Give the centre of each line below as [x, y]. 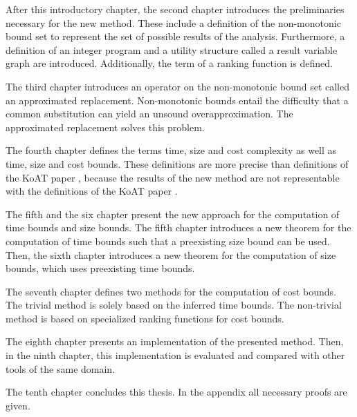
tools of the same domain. [61, 368]
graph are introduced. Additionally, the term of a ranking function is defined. [169, 63]
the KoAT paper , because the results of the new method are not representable [173, 177]
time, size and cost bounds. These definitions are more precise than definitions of [177, 163]
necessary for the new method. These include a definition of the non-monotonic [173, 22]
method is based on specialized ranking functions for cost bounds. [145, 318]
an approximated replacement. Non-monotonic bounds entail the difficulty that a [177, 100]
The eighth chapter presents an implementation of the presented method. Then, [175, 341]
